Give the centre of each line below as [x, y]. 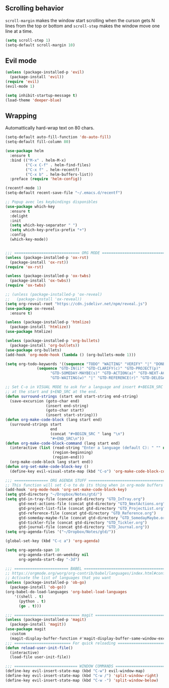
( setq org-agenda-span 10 [32, 550]
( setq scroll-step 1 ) [28, 40]
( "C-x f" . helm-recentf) [53, 170]
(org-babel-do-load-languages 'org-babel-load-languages [66, 592]
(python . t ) [32, 601]
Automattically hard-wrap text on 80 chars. [50, 128]
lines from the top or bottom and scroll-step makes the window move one [82, 26]
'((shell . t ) [29, 596]
